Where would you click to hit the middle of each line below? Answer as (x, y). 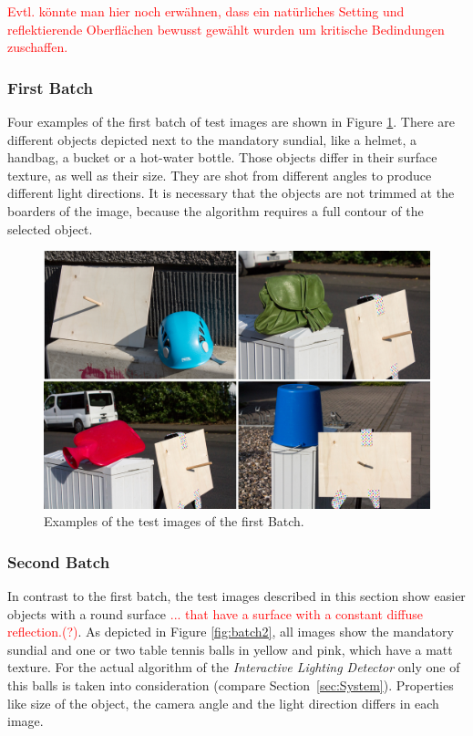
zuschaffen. (38, 47)
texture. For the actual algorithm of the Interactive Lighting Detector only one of (234, 667)
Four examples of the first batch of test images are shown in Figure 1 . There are (231, 121)
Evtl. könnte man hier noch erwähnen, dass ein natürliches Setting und (206, 11)
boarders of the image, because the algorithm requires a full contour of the (216, 210)
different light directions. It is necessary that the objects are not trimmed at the (231, 193)
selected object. (50, 228)
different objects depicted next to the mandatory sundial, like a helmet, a (212, 139)
